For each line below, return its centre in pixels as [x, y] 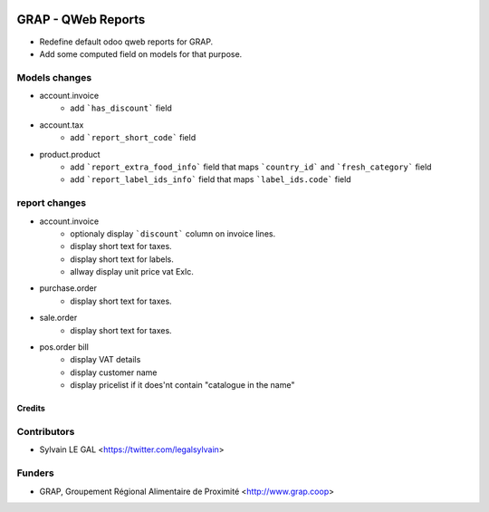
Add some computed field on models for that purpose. [141, 53]
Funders [35, 473]
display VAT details [105, 360]
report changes [51, 203]
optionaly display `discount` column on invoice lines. [173, 233]
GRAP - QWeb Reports [81, 19]
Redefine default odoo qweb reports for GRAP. [126, 42]
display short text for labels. [122, 259]
